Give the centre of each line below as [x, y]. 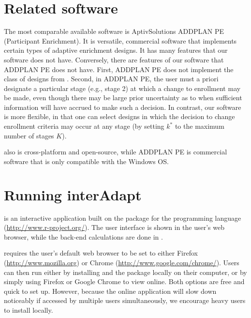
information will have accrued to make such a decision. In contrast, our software [123, 107]
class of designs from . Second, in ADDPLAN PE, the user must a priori [111, 79]
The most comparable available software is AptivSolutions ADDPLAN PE [114, 31]
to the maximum [199, 126]
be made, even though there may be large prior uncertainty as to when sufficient [123, 98]
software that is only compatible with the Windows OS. [86, 161]
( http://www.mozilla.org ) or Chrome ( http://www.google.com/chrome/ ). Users [122, 262]
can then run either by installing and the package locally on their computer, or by [125, 272]
